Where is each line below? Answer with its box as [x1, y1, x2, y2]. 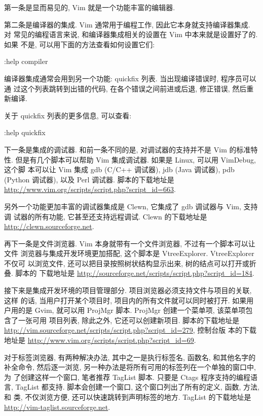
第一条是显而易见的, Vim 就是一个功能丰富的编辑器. [4, 2, 175, 12]
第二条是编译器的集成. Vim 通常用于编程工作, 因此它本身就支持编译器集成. [4, 19, 250, 29]
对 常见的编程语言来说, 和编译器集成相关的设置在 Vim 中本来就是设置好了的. [4, 29, 258, 40]
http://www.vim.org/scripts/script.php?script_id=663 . [4, 184, 176, 195]
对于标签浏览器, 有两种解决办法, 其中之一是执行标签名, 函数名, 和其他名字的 [4, 351, 256, 362]
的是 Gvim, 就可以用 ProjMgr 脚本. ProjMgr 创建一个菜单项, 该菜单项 [18, 305, 246, 315]
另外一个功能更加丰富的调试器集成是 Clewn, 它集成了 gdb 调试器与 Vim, [4, 201, 241, 211]
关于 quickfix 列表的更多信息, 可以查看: [4, 110, 132, 120]
